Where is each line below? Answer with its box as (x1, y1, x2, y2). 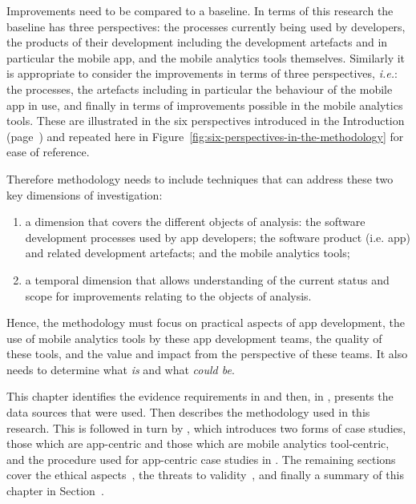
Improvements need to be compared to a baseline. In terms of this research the (6, 2, 394, 18)
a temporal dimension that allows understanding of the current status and (25, 271, 390, 288)
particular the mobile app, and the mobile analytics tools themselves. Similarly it (6, 49, 406, 66)
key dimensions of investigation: (6, 186, 163, 203)
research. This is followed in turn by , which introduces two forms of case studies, (6, 419, 406, 436)
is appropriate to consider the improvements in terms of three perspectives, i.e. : (6, 65, 398, 82)
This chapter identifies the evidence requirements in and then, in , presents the (6, 388, 394, 405)
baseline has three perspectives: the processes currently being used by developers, (6, 18, 406, 34)
